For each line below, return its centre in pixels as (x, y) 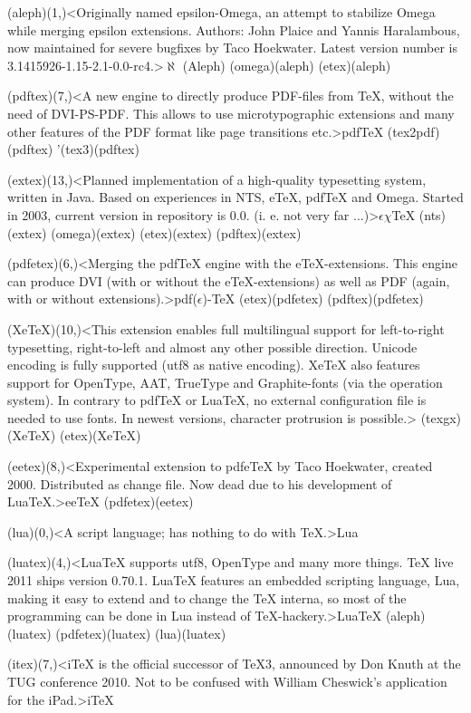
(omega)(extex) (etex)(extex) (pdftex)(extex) (176, 232)
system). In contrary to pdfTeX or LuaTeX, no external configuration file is (217, 400)
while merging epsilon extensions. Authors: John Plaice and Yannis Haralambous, (234, 29)
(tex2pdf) (413, 131)
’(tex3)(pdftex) (98, 149)
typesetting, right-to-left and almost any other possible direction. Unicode (212, 347)
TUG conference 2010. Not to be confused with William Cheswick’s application (227, 681)
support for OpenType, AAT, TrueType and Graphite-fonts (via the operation (225, 382)
